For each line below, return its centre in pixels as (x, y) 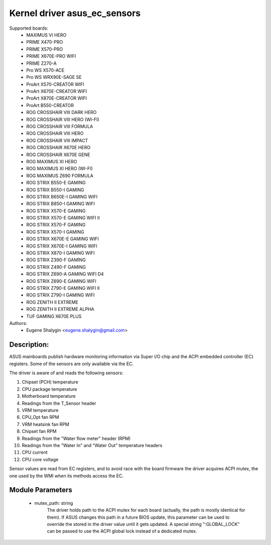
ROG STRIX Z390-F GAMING (56, 260)
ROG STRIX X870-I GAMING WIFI (60, 253)
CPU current (35, 453)
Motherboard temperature (49, 396)
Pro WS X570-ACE (45, 70)
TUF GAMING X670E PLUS (54, 316)
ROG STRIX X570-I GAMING (55, 232)
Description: (29, 345)
